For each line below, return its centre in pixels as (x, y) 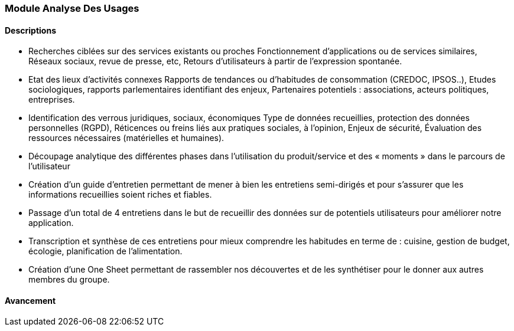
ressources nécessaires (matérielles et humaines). (126, 138)
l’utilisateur (49, 166)
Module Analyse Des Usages (72, 8)
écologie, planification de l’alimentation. (105, 251)
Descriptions (30, 30)
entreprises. (52, 100)
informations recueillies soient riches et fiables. (120, 195)
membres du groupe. (69, 280)
